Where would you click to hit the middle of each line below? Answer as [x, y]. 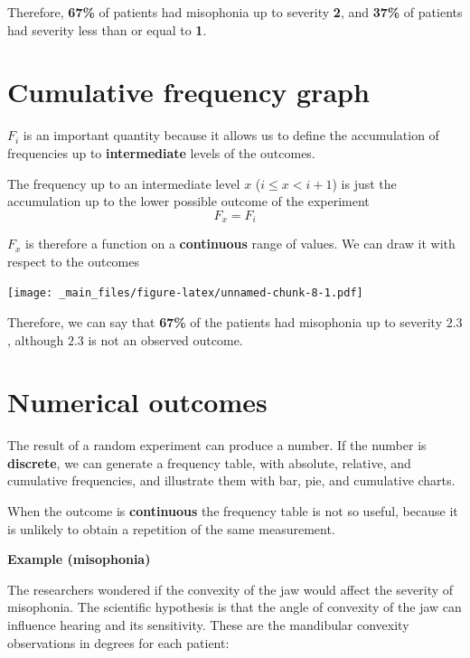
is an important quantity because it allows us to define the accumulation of [231, 135]
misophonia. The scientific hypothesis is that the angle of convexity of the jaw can [235, 607]
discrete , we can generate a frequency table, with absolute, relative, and [209, 462]
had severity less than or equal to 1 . [107, 29]
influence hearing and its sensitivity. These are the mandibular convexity [208, 625]
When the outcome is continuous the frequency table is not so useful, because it [233, 511]
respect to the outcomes [73, 261]
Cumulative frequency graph [188, 92]
